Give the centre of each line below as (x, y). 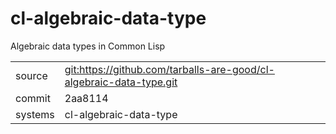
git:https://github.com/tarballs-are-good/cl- (169, 69)
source (31, 75)
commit (33, 98)
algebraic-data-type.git (121, 82)
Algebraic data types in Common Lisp (88, 46)
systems (35, 114)
